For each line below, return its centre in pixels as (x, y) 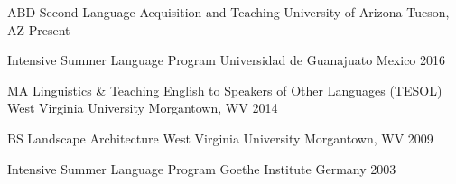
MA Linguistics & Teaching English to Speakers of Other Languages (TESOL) (225, 90)
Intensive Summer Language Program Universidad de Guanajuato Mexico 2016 (227, 60)
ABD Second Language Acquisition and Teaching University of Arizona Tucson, (228, 12)
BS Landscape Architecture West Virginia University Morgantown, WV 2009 (220, 138)
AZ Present (39, 29)
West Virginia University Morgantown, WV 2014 (143, 108)
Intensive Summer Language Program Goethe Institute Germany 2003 (202, 168)
